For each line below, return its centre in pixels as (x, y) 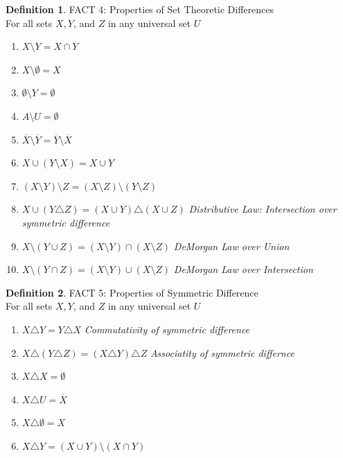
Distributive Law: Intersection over (263, 209)
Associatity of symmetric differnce (222, 352)
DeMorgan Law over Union (231, 246)
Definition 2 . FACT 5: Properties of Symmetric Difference (132, 292)
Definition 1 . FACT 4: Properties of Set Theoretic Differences (140, 9)
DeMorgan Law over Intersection (243, 269)
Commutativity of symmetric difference (167, 329)
